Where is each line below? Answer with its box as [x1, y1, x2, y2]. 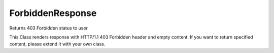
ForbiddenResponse [9, 7, 97, 18]
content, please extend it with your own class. [9, 41, 106, 47]
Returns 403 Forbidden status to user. [9, 25, 89, 31]
